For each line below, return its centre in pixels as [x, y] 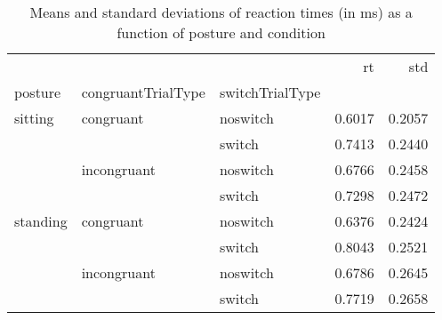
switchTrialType [270, 92]
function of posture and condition [221, 32]
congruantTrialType [143, 92]
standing [41, 221]
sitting [34, 118]
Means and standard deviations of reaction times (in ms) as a [221, 12]
